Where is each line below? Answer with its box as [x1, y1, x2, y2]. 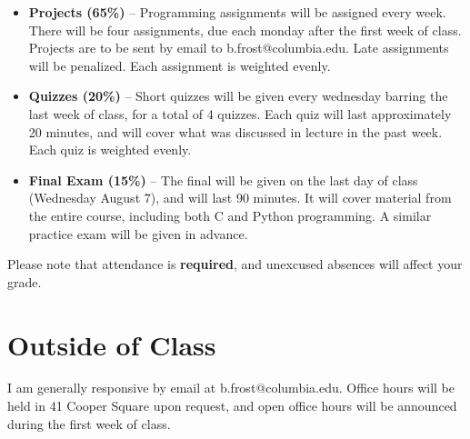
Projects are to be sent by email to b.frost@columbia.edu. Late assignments [28, 38, 449, 57]
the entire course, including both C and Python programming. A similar [28, 205, 432, 224]
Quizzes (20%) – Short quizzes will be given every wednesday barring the [28, 86, 448, 105]
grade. [7, 272, 42, 291]
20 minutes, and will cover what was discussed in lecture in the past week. [28, 122, 443, 141]
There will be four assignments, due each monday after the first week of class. [28, 20, 462, 39]
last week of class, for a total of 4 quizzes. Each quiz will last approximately [28, 104, 452, 123]
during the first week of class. [7, 414, 171, 433]
